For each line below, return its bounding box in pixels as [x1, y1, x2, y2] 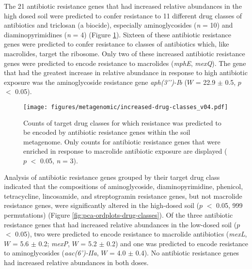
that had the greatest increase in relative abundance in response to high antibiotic [4, 67, 248, 78]
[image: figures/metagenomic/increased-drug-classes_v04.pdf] [23, 103, 228, 111]
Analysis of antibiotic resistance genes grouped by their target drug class [4, 172, 220, 182]
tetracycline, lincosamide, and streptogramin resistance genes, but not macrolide [4, 190, 242, 201]
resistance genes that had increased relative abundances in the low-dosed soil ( [4, 219, 237, 229]
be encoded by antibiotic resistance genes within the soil [23, 127, 190, 137]
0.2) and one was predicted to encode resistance [107, 238, 248, 248]
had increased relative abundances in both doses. [4, 257, 149, 267]
